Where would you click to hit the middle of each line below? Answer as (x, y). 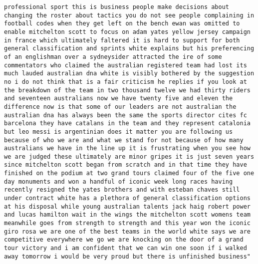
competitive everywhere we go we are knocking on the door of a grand (124, 240)
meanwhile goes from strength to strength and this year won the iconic (127, 223)
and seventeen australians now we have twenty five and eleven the (119, 99)
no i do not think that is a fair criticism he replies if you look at (126, 82)
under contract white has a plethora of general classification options (127, 198)
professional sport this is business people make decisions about (117, 7)
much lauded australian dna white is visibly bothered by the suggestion (129, 74)
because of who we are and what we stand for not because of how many (124, 140)
